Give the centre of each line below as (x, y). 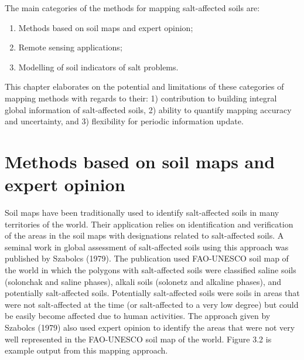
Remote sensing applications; (70, 47)
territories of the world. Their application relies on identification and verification (149, 224)
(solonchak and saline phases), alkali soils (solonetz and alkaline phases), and (143, 281)
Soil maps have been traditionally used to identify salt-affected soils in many (142, 213)
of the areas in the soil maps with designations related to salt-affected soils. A (144, 235)
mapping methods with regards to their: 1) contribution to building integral (141, 98)
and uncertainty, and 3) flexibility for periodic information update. (124, 121)
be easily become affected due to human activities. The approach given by (138, 316)
